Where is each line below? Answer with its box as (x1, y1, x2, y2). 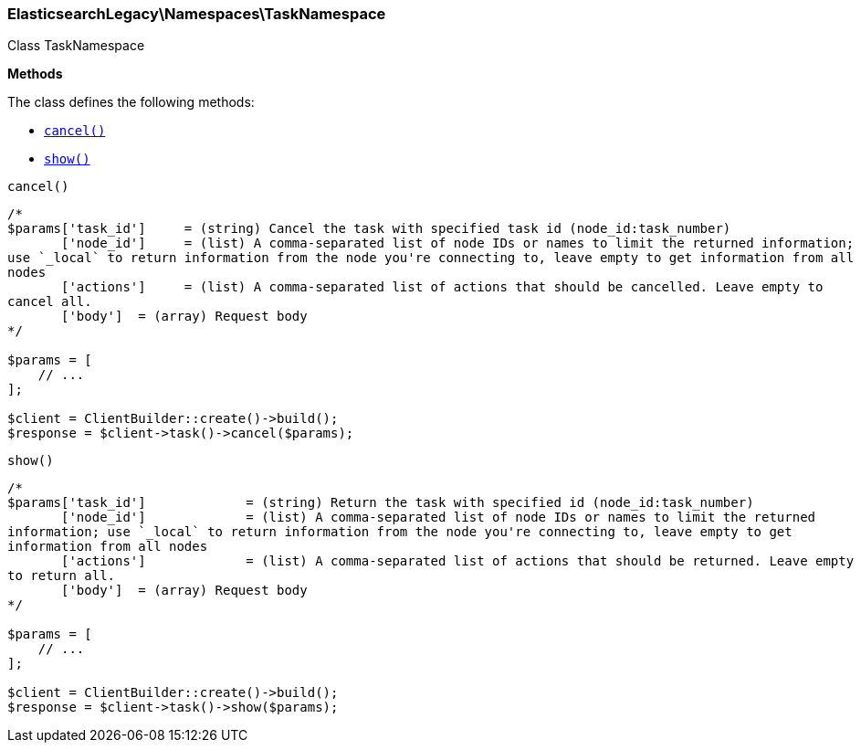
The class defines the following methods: (7, 94, 255, 111)
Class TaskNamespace (7, 37, 145, 54)
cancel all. (7, 294, 92, 310)
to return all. (7, 568, 116, 584)
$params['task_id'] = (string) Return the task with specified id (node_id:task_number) (7, 495, 754, 511)
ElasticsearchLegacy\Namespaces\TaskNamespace (7, 5, 386, 23)
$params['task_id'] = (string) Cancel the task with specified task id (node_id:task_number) (7, 221, 731, 237)
